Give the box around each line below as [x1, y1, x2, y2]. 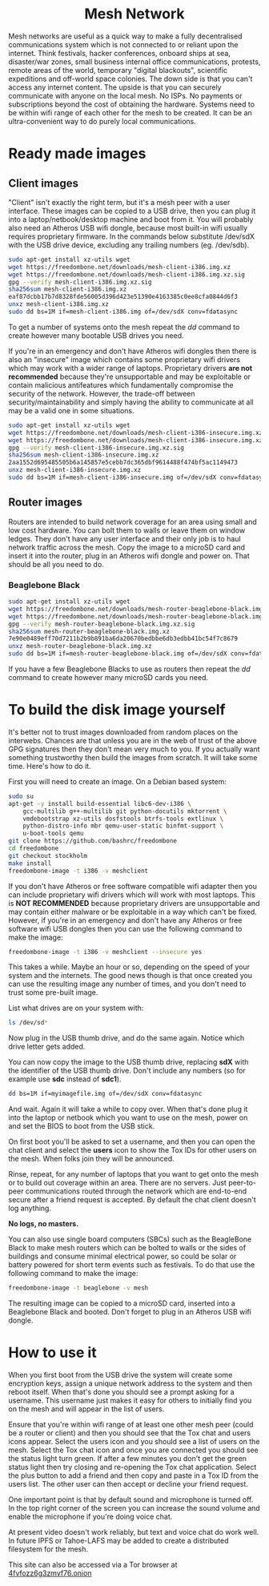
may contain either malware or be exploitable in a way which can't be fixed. [8, 907, 258, 916]
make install [8, 859, 52, 867]
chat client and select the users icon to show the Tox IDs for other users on [8, 1145, 257, 1155]
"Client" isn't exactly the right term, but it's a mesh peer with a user [8, 197, 231, 207]
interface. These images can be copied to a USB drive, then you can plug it [8, 206, 256, 215]
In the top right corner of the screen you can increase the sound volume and [8, 1503, 260, 1513]
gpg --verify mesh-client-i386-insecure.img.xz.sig [8, 444, 184, 452]
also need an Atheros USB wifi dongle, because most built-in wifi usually [8, 223, 248, 232]
